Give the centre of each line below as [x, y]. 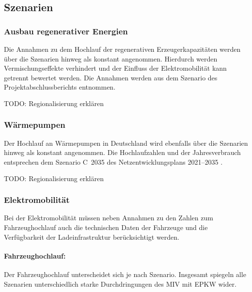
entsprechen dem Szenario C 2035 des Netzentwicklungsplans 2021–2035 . [113, 161]
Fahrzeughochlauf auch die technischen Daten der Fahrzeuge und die [106, 227]
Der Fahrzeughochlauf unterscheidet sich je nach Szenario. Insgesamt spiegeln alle [125, 274]
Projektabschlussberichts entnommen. [60, 87]
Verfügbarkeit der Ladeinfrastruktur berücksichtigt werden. [92, 237]
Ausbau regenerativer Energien [66, 31]
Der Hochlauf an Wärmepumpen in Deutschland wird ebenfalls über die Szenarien [126, 143]
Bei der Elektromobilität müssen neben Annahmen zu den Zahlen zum [109, 218]
